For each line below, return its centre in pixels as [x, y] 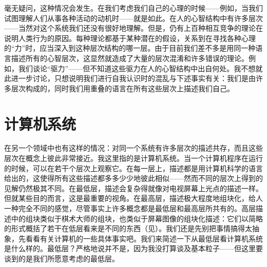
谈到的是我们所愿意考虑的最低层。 [62, 258]
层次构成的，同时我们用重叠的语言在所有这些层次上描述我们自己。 [122, 88]
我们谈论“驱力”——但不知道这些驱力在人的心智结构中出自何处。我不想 [137, 68]
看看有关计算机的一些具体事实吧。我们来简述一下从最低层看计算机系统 [144, 238]
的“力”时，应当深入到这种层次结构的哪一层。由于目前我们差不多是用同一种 [130, 48]
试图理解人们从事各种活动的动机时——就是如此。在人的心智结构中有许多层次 [133, 18]
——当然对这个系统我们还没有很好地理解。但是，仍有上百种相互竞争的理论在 [133, 28]
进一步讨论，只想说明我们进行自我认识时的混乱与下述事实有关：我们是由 [133, 78]
